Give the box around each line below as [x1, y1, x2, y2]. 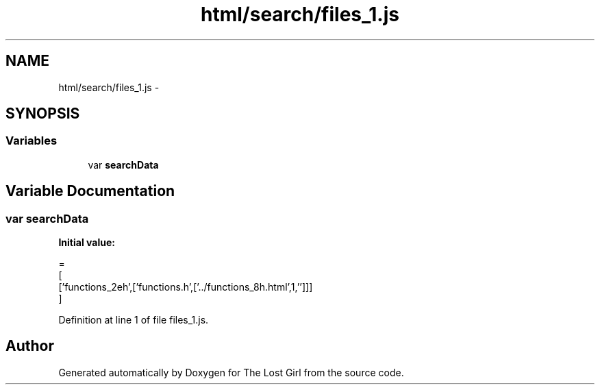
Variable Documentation [5, 182, 175, 200]
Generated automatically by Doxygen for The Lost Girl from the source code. [58, 366, 404, 378]
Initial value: [58, 236, 115, 249]
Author [5, 337, 54, 355]
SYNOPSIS [5, 105, 80, 123]
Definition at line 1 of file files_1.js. [58, 314, 209, 326]
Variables [5, 134, 58, 148]
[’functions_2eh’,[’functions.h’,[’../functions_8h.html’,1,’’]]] [58, 281, 313, 293]
